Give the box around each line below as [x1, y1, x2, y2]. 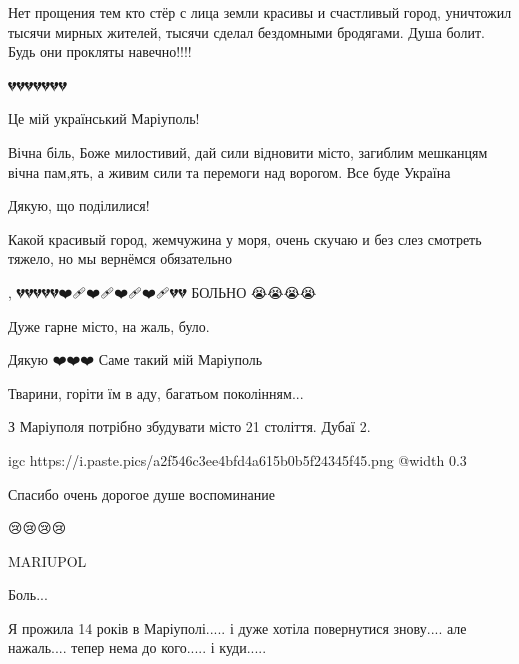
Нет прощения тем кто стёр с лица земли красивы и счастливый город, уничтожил [8, 2, 512, 22]
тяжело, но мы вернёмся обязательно [8, 248, 233, 269]
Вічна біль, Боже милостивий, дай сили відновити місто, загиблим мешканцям [8, 141, 488, 162]
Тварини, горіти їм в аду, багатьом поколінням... [8, 382, 304, 403]
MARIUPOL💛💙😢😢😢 [8, 550, 106, 571]
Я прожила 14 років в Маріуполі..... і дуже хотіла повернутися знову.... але [8, 617, 467, 638]
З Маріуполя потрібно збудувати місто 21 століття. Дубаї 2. [8, 416, 371, 437]
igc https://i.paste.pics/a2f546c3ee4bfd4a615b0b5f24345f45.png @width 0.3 [8, 449, 467, 470]
